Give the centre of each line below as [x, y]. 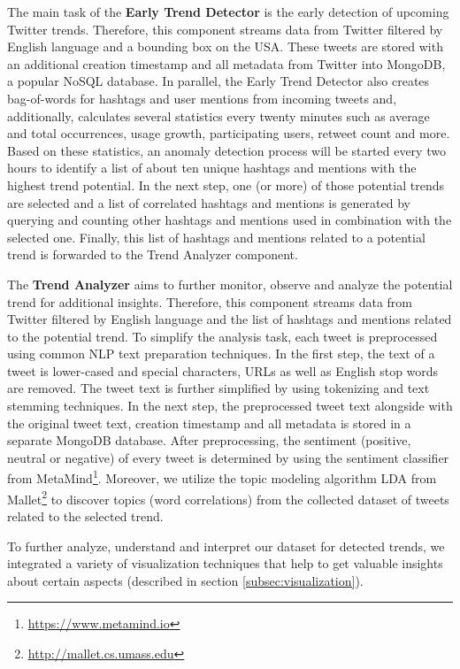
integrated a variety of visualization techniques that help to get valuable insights [225, 563]
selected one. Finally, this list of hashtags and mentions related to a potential [216, 237]
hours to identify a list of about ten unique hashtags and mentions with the [212, 168]
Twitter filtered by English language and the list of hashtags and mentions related [230, 319]
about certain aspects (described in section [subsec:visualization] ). [185, 580]
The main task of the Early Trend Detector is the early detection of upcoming [228, 12]
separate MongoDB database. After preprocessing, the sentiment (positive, [209, 440]
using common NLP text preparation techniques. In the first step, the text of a [221, 354]
